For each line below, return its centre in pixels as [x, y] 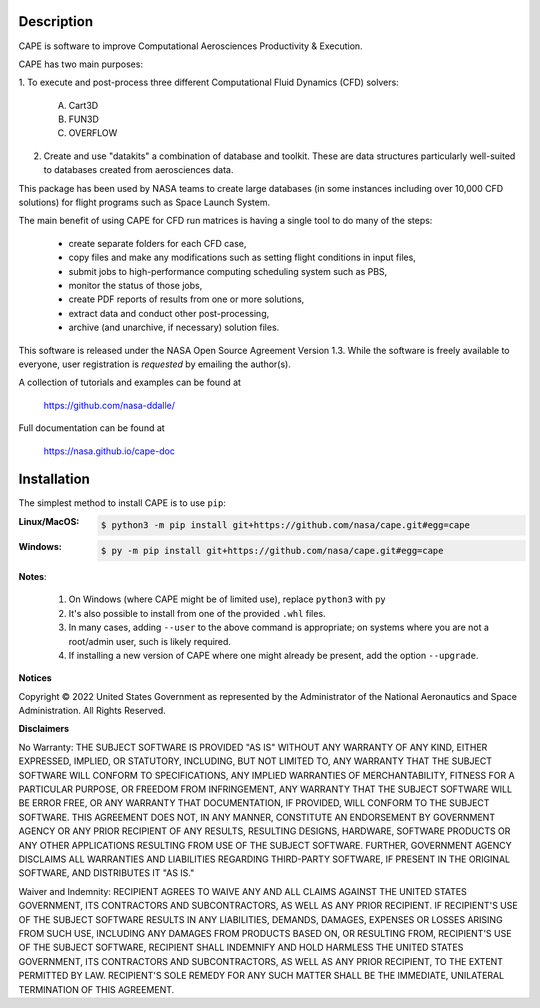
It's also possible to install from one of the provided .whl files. [197, 613]
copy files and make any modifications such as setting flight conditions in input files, [242, 257]
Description [56, 21]
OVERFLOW [93, 133]
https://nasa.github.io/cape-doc [109, 451]
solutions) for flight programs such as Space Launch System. [144, 202]
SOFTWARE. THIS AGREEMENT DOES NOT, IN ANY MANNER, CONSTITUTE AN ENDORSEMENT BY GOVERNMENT [256, 817]
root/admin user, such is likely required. [150, 641]
